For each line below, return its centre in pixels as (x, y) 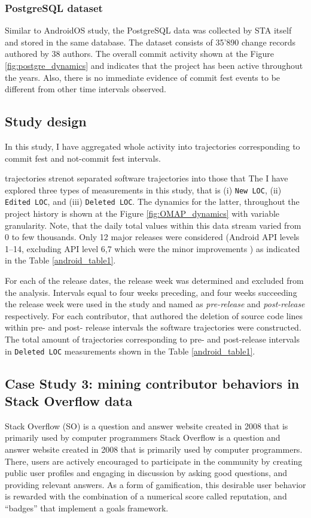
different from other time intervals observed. (86, 89)
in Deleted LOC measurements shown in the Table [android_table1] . (130, 351)
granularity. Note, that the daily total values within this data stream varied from (153, 225)
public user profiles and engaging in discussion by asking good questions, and (146, 473)
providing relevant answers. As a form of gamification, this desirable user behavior (155, 484)
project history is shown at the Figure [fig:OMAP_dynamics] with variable (142, 213)
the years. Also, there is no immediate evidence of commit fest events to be (143, 77)
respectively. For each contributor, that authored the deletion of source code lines (154, 315)
